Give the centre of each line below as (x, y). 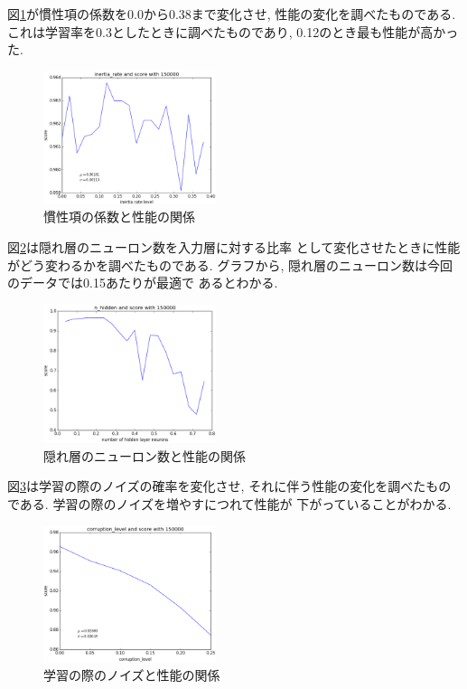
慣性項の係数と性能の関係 (119, 217)
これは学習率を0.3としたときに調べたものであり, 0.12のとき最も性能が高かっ (233, 31)
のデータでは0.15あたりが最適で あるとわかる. (143, 283)
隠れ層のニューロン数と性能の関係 (145, 455)
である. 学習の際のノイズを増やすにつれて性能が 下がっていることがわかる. (229, 504)
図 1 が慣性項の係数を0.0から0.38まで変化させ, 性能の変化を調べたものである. (232, 14)
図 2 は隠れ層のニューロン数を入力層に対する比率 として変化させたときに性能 (234, 246)
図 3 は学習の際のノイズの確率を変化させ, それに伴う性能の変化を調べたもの (229, 486)
